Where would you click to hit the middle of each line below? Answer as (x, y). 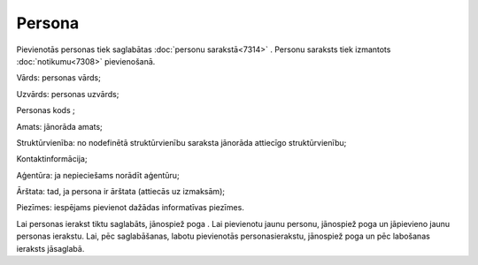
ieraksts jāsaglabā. (50, 248)
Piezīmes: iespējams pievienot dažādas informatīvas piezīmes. (131, 208)
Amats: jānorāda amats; (60, 126)
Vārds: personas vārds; (58, 78)
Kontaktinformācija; (52, 159)
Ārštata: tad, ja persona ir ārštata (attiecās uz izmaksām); (121, 192)
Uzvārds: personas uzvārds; (68, 94)
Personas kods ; (46, 110)
